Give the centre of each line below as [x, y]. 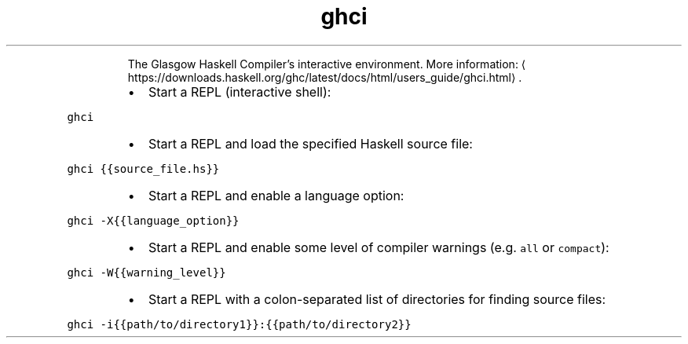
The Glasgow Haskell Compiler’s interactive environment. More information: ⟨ [327, 64]
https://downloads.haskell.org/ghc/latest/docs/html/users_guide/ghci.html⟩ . [325, 77]
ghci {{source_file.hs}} [143, 168]
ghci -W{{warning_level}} [146, 272]
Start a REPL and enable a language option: [276, 195]
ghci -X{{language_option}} [153, 220]
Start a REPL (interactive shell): [240, 91]
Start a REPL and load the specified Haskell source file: [310, 143]
